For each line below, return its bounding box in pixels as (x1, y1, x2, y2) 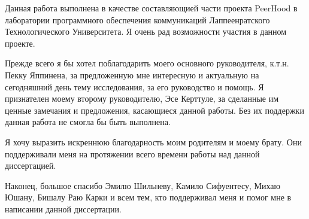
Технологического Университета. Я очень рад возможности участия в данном (5, 25, 287, 38)
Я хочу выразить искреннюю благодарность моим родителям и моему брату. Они (5, 135, 302, 148)
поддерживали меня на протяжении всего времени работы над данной (5, 147, 260, 160)
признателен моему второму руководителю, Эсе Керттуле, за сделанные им (5, 92, 279, 105)
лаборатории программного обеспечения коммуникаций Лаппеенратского (5, 13, 270, 26)
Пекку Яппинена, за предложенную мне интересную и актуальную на (5, 68, 259, 81)
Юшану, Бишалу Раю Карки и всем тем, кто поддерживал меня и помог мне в (5, 191, 292, 203)
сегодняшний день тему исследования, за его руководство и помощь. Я (5, 80, 264, 93)
